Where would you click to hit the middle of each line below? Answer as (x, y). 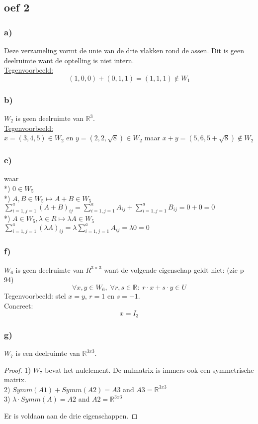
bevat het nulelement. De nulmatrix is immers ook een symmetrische (149, 370)
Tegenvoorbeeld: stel (35, 296)
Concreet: (19, 305)
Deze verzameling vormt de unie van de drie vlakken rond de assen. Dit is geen (124, 50)
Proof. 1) (17, 370)
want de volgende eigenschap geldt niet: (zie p (174, 269)
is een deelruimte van (48, 353)
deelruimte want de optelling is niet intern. (69, 60)
